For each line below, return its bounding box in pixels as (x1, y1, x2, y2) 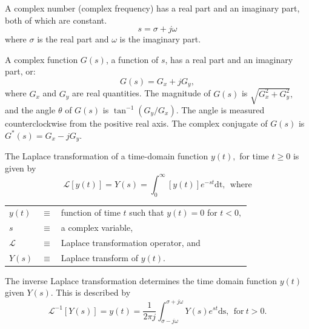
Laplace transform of (61, 251, 138, 264)
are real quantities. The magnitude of (72, 87, 211, 99)
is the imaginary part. (119, 33, 201, 45)
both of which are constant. (5, 13, 107, 26)
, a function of (105, 53, 159, 65)
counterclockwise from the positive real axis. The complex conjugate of (5, 116, 268, 129)
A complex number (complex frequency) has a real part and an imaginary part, (5, 2, 300, 14)
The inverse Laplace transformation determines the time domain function (5, 274, 277, 287)
